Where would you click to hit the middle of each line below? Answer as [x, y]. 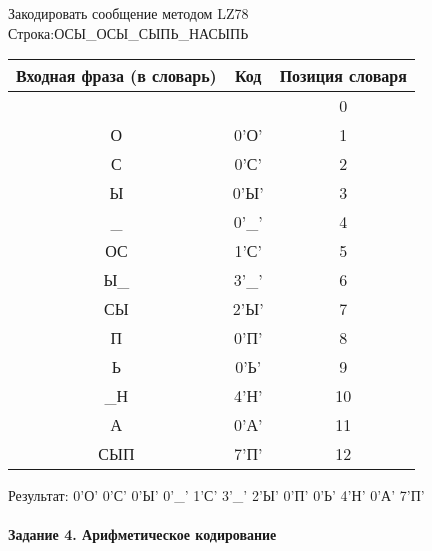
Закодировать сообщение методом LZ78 [128, 13]
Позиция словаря [343, 76]
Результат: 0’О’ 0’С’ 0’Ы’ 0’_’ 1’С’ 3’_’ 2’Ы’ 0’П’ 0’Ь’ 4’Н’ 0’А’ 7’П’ [216, 495]
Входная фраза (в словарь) [116, 76]
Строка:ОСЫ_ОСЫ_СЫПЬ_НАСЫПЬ [128, 32]
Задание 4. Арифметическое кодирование [142, 534]
